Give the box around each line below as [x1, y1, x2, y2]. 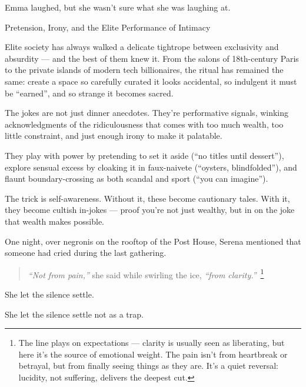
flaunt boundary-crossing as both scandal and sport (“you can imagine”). [5, 172, 268, 185]
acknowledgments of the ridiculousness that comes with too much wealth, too [5, 118, 284, 130]
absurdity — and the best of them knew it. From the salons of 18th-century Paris [5, 52, 299, 64]
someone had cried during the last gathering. [5, 246, 167, 259]
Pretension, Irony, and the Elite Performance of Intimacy [5, 21, 211, 33]
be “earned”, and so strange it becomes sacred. [5, 86, 174, 99]
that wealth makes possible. [5, 215, 104, 227]
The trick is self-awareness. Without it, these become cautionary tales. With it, [5, 192, 290, 204]
